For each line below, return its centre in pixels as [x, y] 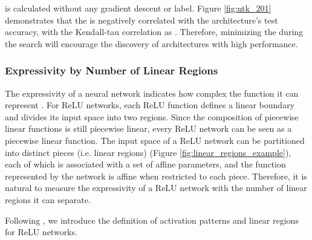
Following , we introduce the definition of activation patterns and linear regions [152, 220]
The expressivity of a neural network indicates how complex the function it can [152, 93]
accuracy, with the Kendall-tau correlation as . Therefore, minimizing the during [154, 32]
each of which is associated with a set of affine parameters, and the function [145, 164]
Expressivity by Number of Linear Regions [112, 70]
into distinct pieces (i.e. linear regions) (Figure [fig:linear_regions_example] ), [148, 152]
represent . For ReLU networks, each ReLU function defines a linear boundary [150, 105]
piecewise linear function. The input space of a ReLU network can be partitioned [155, 140]
